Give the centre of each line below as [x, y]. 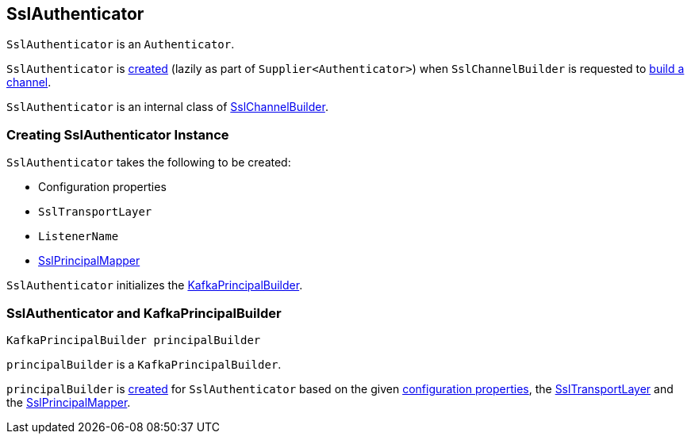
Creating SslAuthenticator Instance [118, 134]
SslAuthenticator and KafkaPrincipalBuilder [144, 313]
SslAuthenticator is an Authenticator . [121, 44]
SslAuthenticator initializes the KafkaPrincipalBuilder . [155, 285]
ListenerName [79, 237]
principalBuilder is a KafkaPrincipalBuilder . [144, 364]
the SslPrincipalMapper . [69, 402]
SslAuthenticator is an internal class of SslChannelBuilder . [167, 107]
